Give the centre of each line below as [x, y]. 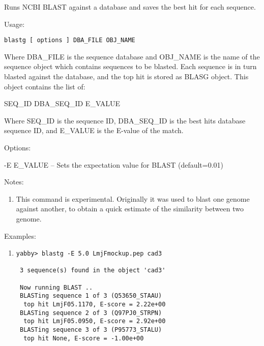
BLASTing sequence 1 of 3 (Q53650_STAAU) [91, 296]
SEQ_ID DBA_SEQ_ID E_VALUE [62, 103]
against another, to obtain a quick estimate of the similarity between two [130, 209]
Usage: [14, 24]
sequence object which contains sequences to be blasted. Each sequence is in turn [130, 66]
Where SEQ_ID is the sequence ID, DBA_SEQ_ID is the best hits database [125, 120]
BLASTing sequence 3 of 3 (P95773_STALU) [91, 330]
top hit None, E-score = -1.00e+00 [84, 338]
